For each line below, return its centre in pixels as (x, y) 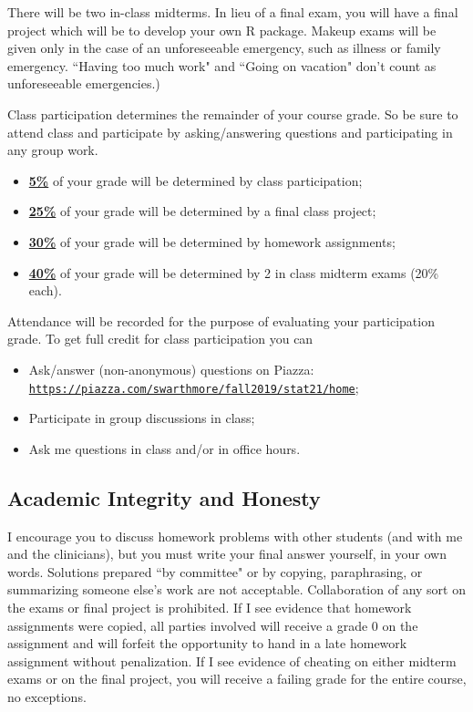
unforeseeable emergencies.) (84, 83)
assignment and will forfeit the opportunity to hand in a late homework (207, 643)
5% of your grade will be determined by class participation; (195, 180)
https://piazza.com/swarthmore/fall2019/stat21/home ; (194, 387)
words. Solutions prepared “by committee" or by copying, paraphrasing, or (215, 571)
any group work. (53, 150)
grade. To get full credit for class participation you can (160, 339)
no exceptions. (47, 696)
